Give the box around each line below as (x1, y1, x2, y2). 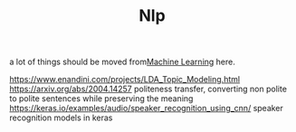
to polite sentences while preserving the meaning (9, 93, 194, 104)
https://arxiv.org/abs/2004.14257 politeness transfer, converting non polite (9, 83, 288, 95)
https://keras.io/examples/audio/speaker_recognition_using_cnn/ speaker (9, 103, 283, 114)
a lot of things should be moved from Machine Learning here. (9, 56, 235, 68)
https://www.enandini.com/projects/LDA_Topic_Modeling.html (9, 74, 241, 85)
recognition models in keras (9, 112, 113, 123)
